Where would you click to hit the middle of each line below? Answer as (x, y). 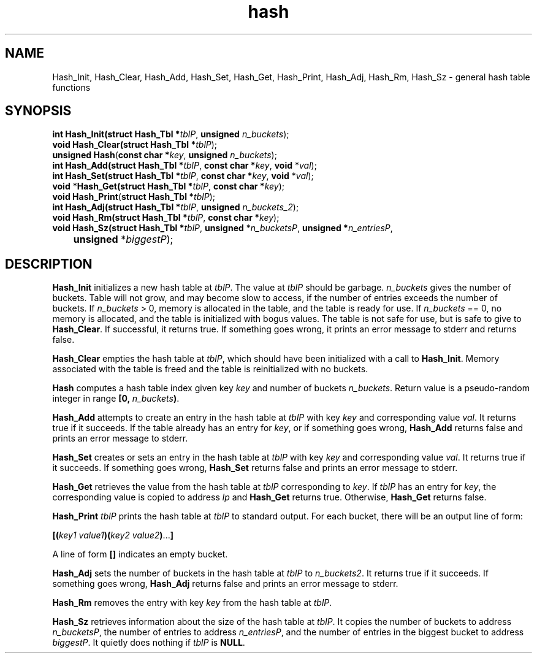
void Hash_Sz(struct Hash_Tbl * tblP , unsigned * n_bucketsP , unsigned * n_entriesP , (223, 228)
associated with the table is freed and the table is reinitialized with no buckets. (210, 369)
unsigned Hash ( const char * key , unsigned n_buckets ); (165, 155)
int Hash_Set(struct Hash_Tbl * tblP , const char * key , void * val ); (183, 176)
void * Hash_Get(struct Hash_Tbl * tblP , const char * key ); (169, 186)
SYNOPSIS (38, 111)
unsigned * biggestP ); (123, 239)
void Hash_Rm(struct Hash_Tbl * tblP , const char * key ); (166, 218)
